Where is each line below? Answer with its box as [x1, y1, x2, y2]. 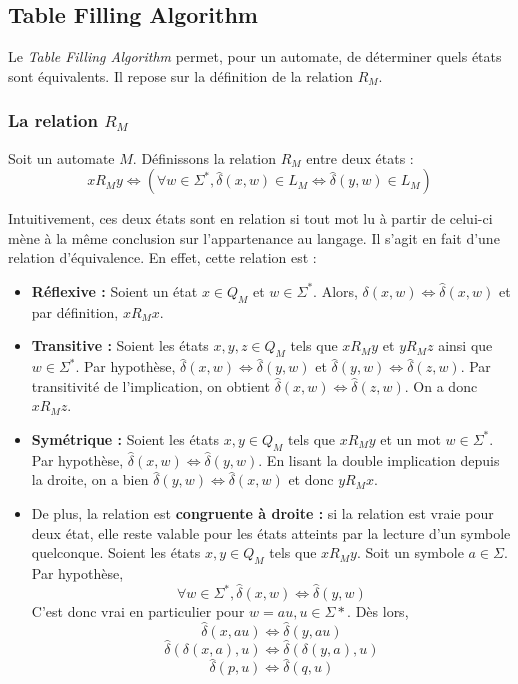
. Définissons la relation [132, 147, 277, 168]
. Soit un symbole [356, 542, 464, 563]
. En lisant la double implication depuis [258, 449, 500, 470]
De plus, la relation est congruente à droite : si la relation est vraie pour [31, 502, 494, 523]
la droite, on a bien [31, 469, 149, 490]
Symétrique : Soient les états [31, 428, 220, 449]
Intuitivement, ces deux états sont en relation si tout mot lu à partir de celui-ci [8, 208, 493, 229]
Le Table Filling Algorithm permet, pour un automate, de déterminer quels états [8, 46, 502, 67]
